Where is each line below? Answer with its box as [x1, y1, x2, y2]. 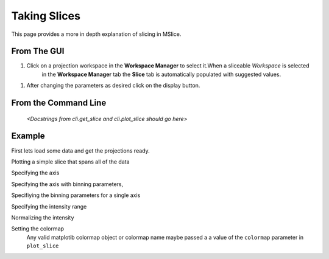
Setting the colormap [11, 225, 64, 232]
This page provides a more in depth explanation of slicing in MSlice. [11, 30, 182, 38]
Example [11, 131, 45, 141]
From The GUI [11, 46, 65, 57]
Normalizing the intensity [11, 213, 74, 221]
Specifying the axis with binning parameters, [11, 180, 124, 188]
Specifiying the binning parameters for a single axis [11, 192, 141, 199]
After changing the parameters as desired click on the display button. [26, 82, 200, 89]
